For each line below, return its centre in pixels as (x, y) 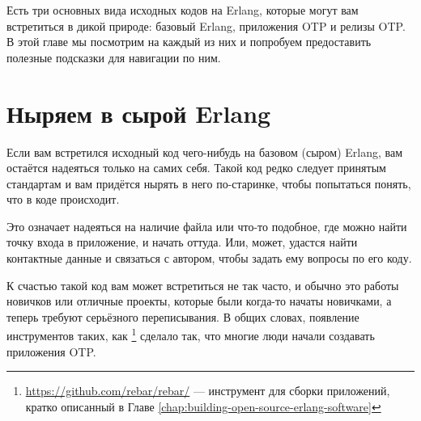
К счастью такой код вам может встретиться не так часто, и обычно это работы (203, 285)
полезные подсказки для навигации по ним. (114, 57)
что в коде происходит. (63, 199)
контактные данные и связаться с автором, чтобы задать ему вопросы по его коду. (209, 258)
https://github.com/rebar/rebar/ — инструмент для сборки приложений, (208, 391)
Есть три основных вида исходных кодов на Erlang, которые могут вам (183, 10)
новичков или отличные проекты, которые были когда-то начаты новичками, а (199, 301)
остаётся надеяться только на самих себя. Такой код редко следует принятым (196, 168)
